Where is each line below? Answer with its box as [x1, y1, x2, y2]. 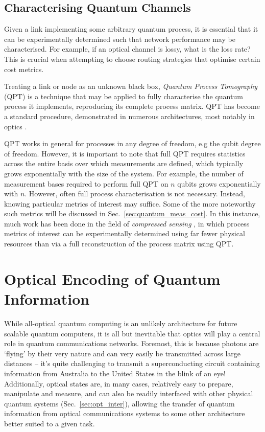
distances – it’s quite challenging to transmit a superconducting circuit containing [4, 358, 260, 369]
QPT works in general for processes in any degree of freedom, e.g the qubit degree [4, 138, 261, 149]
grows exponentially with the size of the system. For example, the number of [4, 168, 244, 178]
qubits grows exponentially [177, 178, 261, 189]
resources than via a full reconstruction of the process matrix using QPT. [4, 238, 234, 249]
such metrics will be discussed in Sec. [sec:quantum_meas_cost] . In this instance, [4, 208, 260, 219]
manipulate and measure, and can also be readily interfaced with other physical [4, 388, 253, 399]
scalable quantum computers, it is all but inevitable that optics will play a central [4, 328, 260, 338]
